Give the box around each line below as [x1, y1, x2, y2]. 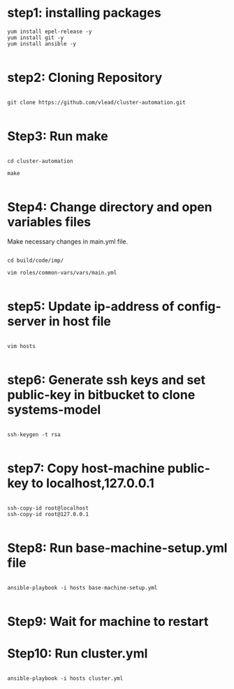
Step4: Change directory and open [7, 200, 212, 215]
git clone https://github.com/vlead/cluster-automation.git [7, 99, 187, 106]
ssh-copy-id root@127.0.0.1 [7, 510, 89, 517]
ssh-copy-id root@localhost [7, 504, 89, 512]
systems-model [7, 401, 101, 417]
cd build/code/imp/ [7, 257, 64, 264]
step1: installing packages [7, 5, 162, 21]
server [7, 313, 47, 329]
